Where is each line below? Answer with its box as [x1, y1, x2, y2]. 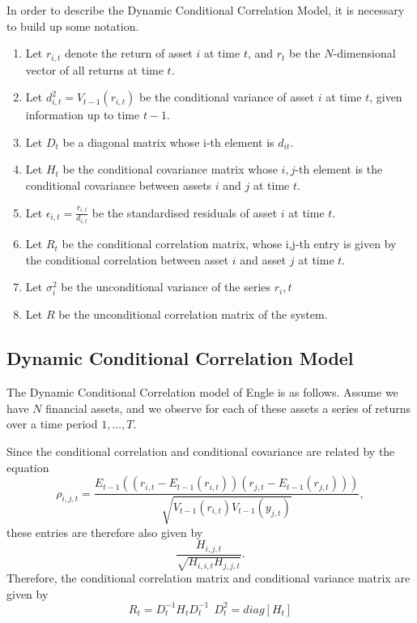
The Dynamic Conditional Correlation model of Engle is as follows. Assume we [6, 384, 398, 401]
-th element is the [295, 161, 383, 178]
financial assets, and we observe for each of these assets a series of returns [45, 399, 411, 416]
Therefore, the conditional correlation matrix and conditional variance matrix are [6, 569, 411, 586]
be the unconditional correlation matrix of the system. [58, 306, 328, 323]
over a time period [6, 415, 98, 432]
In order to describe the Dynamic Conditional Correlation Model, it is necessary [6, 2, 405, 18]
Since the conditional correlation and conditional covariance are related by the [6, 443, 395, 459]
